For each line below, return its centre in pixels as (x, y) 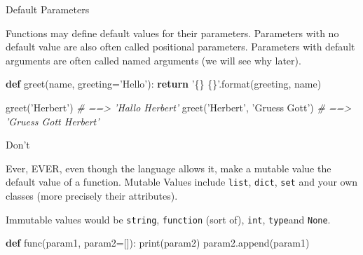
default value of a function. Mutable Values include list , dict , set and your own (182, 182)
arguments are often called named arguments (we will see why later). (153, 60)
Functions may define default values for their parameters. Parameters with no (172, 33)
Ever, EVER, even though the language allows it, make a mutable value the (169, 168)
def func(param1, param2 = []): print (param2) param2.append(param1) (158, 243)
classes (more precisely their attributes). (92, 195)
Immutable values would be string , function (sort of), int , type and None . (168, 219)
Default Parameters (48, 9)
